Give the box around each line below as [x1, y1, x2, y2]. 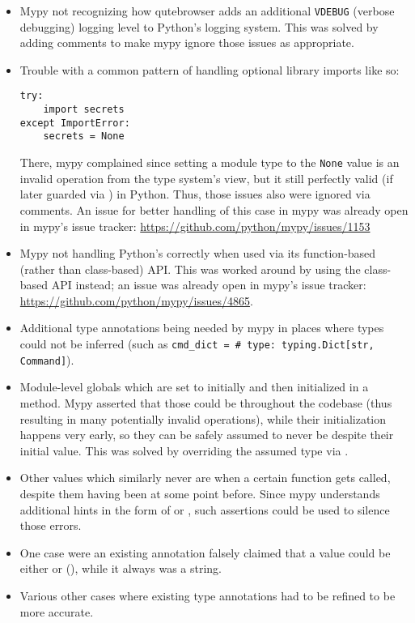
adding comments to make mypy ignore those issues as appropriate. [19, 34, 354, 51]
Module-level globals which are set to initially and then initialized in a [19, 378, 369, 395]
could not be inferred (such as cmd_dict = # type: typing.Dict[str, [19, 335, 375, 352]
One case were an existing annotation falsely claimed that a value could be [19, 544, 391, 561]
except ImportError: [19, 117, 130, 129]
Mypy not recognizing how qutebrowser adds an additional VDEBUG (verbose [19, 2, 395, 19]
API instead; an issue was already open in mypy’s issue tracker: [51, 276, 366, 293]
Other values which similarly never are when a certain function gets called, [19, 469, 391, 486]
